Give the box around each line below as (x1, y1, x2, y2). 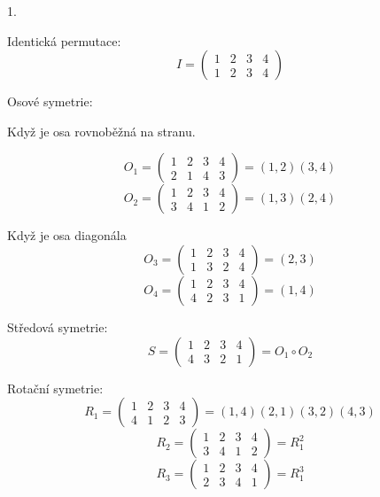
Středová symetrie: (7, 317, 108, 336)
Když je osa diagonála (7, 226, 127, 245)
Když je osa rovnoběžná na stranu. (7, 121, 196, 140)
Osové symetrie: (7, 92, 93, 111)
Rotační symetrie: (7, 378, 104, 397)
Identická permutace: (7, 31, 121, 50)
